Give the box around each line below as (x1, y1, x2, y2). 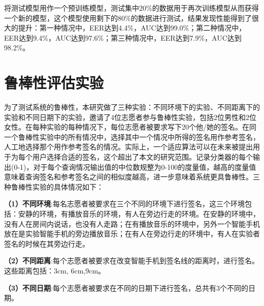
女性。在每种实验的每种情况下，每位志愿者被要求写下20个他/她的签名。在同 (4, 121, 256, 132)
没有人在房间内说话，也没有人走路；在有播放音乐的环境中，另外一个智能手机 (4, 218, 260, 229)
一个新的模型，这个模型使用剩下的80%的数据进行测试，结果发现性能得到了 (4, 12, 252, 23)
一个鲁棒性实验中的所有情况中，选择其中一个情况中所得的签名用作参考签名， (4, 131, 260, 142)
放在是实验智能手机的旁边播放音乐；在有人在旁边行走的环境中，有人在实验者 (4, 228, 260, 239)
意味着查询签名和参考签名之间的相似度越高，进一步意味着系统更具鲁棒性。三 (4, 171, 260, 182)
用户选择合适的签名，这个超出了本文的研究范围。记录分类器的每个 (32, 151, 253, 162)
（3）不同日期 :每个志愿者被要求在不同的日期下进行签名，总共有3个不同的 (4, 282, 248, 293)
